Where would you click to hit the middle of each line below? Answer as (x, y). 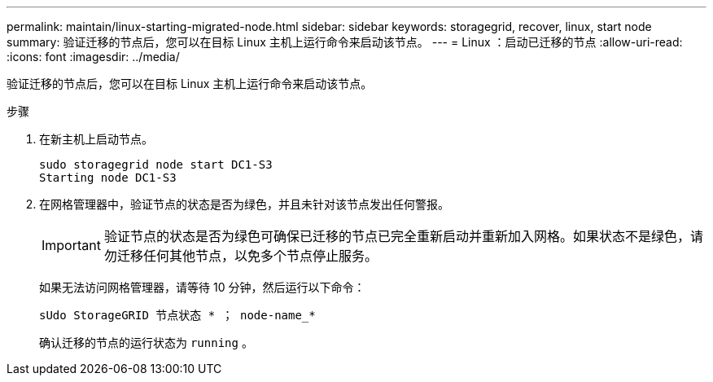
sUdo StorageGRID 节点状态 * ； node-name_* (177, 315)
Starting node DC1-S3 (108, 178)
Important (71, 245)
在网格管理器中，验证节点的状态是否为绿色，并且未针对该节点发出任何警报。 (244, 204)
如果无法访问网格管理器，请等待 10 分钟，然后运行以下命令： (202, 287)
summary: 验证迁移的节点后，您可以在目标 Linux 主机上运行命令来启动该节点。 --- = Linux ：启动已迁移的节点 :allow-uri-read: (345, 42)
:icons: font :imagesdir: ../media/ (93, 57)
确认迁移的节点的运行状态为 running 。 (146, 342)
